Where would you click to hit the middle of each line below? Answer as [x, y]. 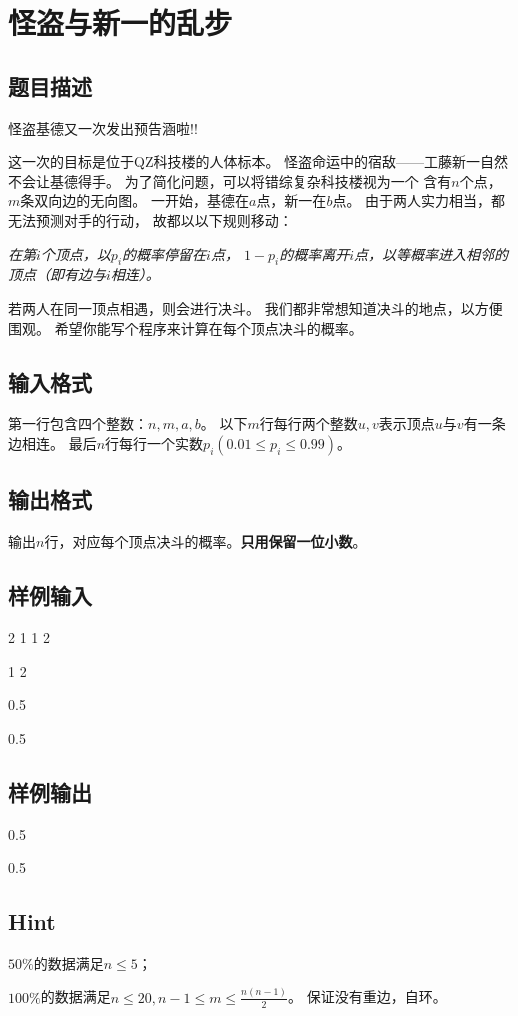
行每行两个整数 [308, 423]
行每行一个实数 [154, 442]
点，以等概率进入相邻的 [431, 253]
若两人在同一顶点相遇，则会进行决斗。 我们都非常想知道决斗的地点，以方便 [255, 307]
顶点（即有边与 [57, 274]
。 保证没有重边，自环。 [367, 996]
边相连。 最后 [52, 442]
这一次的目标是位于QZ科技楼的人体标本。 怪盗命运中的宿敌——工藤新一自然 [258, 161]
